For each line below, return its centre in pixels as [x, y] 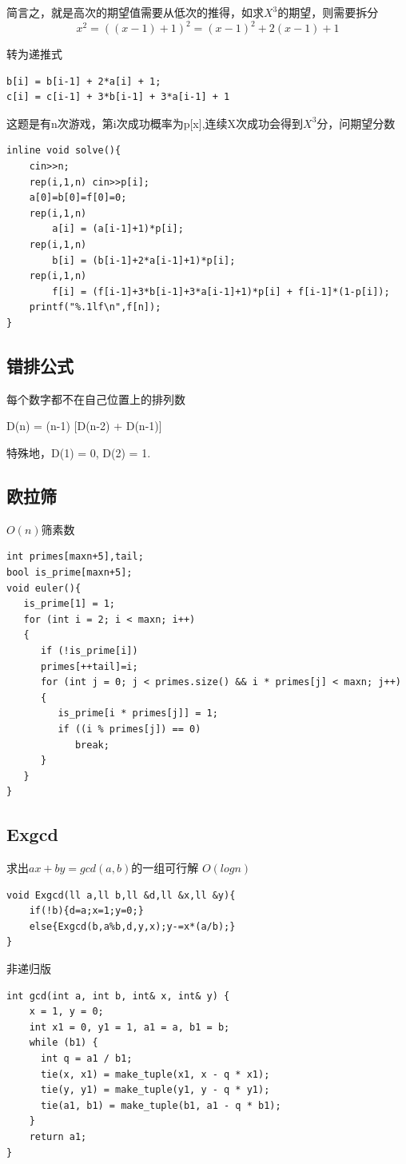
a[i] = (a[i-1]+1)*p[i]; [118, 229]
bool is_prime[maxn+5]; [70, 572]
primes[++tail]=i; [89, 666]
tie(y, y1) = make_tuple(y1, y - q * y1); [155, 1090]
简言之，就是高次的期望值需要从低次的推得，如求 [135, 12]
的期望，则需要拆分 [328, 12]
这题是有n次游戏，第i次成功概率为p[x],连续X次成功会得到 [155, 123]
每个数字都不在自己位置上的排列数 [96, 399]
